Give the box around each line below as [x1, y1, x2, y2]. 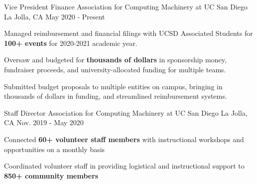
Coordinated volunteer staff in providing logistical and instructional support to [4, 161, 245, 171]
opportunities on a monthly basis [4, 144, 105, 154]
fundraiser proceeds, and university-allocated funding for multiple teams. [4, 64, 226, 74]
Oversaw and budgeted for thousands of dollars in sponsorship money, [4, 54, 227, 65]
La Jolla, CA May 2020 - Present [4, 11, 105, 21]
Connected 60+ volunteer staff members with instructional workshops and [4, 134, 244, 144]
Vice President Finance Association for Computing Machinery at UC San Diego [4, 1, 248, 11]
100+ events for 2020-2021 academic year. [4, 37, 137, 48]
